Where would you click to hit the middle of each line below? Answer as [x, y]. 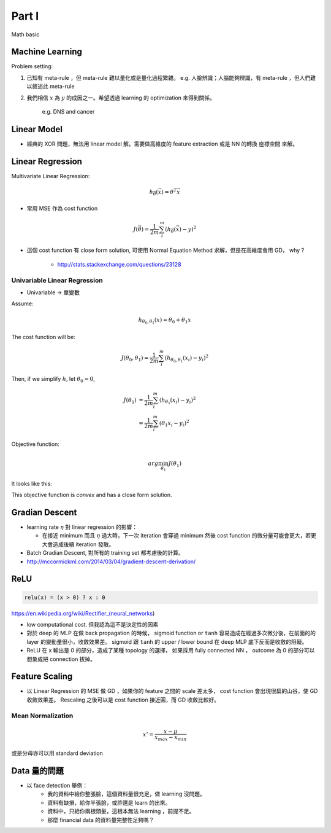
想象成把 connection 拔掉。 [61, 659]
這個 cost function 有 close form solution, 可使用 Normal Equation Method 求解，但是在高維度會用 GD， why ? [165, 250]
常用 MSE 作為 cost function [62, 208]
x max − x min [170, 738]
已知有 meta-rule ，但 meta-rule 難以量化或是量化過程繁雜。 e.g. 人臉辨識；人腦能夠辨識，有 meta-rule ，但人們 [169, 77]
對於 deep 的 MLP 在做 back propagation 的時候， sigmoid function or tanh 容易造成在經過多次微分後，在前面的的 [171, 633]
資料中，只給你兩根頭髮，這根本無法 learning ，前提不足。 [121, 811]
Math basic [25, 34]
